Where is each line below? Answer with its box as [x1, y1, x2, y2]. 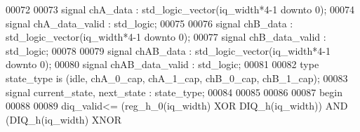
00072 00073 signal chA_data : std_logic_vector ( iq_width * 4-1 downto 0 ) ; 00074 [6, 2, 354, 16]
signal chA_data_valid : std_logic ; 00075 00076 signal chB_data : [6, 15, 293, 30]
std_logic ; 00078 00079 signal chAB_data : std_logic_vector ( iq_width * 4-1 [6, 43, 331, 58]
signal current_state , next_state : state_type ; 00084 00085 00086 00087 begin [6, 84, 342, 99]
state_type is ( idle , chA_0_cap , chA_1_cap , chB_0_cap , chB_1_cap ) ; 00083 [6, 70, 348, 85]
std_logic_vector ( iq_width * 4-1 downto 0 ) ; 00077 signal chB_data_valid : [6, 29, 326, 44]
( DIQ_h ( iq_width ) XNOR [6, 112, 121, 126]
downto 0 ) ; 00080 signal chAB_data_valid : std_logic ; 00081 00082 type [6, 57, 319, 72]
